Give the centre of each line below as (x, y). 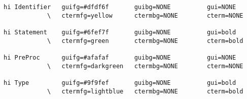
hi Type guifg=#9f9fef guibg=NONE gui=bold (120, 83)
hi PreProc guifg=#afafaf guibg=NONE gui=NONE (120, 57)
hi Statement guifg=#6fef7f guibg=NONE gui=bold (120, 32)
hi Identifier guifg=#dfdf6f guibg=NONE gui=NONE (120, 7)
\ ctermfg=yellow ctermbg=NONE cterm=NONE (145, 15)
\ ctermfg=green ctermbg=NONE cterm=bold (145, 41)
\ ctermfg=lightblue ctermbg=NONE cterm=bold (145, 91)
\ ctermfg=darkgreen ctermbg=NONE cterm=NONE (145, 66)
